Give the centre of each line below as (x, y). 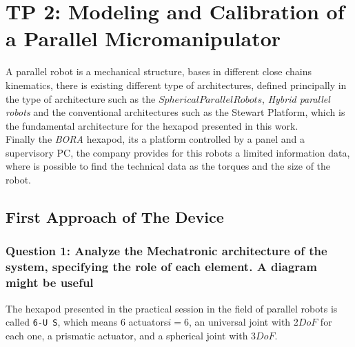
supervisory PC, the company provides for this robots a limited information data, (178, 152)
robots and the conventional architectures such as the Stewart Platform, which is (175, 112)
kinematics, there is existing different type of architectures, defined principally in (176, 85)
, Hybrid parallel (296, 98)
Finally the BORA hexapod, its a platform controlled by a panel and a (155, 139)
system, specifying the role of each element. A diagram (161, 267)
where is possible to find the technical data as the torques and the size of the (168, 166)
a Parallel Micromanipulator (143, 38)
